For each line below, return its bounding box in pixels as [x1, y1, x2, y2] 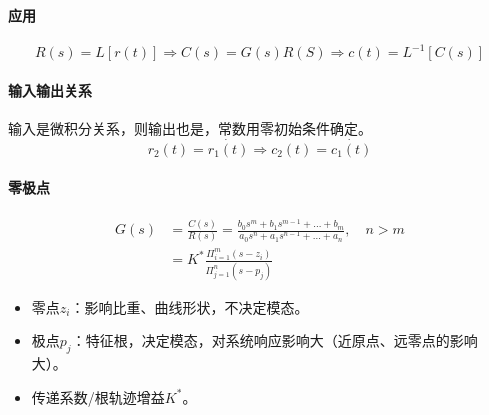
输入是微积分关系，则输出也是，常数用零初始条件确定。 [8, 118, 372, 139]
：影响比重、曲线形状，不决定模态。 [70, 296, 309, 317]
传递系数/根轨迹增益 [31, 386, 165, 407]
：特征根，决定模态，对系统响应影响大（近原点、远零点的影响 [71, 330, 478, 351]
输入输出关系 [8, 79, 92, 100]
